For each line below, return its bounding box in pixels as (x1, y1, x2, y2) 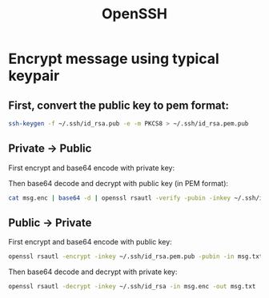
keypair (8, 67, 60, 85)
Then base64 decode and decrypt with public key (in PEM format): (8, 178, 229, 188)
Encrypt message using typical (8, 50, 220, 68)
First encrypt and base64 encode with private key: (8, 163, 175, 173)
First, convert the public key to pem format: (8, 98, 230, 112)
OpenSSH (101, 5, 168, 23)
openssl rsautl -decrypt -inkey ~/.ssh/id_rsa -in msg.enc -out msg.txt (8, 283, 256, 291)
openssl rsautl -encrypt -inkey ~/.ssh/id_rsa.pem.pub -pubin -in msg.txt (8, 252, 263, 260)
